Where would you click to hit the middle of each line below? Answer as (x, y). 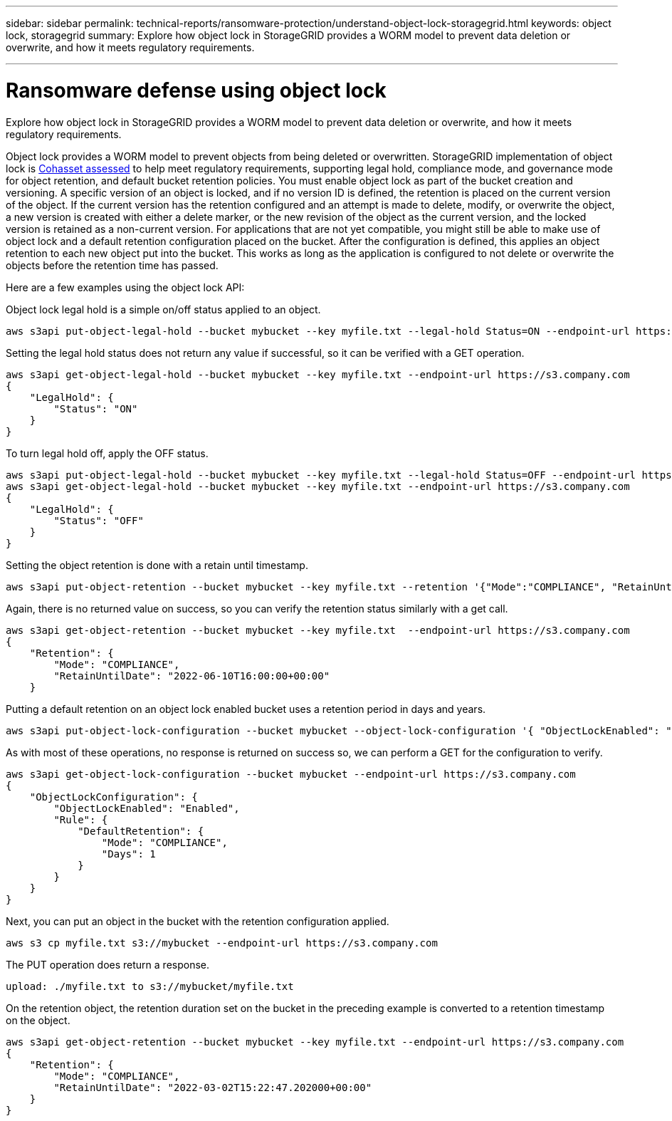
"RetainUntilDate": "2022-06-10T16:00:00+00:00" (192, 676)
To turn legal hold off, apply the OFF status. (107, 453)
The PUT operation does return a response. (108, 964)
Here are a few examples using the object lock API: (125, 287)
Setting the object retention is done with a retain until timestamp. (157, 565)
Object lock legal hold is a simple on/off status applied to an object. (163, 309)
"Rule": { (81, 819)
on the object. (38, 1020)
